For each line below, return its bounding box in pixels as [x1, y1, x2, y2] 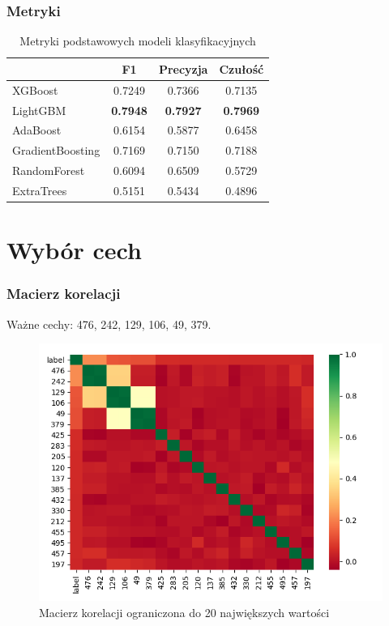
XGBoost [12, 81, 58, 98]
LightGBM [12, 101, 66, 118]
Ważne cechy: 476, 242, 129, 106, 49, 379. [6, 315, 212, 332]
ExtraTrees [12, 181, 67, 198]
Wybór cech [6, 233, 142, 266]
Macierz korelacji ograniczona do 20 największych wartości [39, 603, 330, 620]
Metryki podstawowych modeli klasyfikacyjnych [19, 32, 256, 49]
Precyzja [158, 60, 208, 77]
